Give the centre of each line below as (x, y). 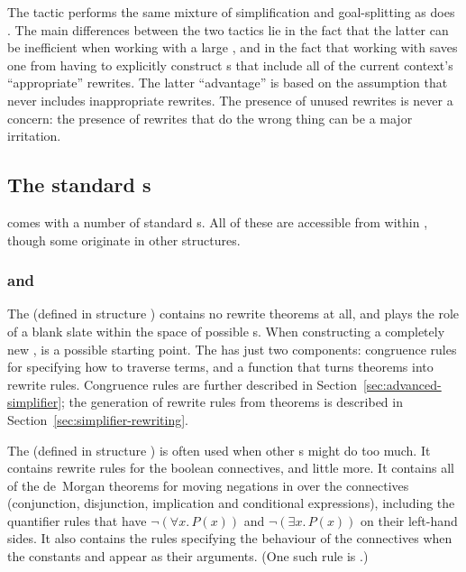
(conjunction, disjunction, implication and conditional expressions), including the (231, 503)
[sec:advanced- (402, 384)
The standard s (79, 185)
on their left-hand (409, 520)
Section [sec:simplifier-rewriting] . (98, 419)
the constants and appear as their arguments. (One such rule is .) (188, 556)
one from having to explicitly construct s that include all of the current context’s (230, 65)
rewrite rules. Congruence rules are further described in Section (182, 384)
